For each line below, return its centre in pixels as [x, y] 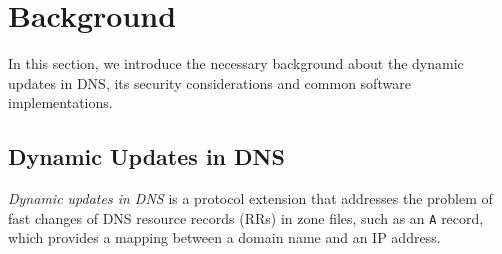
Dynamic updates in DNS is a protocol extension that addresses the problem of [250, 198]
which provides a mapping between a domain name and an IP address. [224, 237]
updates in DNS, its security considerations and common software [209, 82]
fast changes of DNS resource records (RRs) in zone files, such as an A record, [246, 217]
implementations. [60, 102]
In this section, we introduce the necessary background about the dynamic [236, 63]
